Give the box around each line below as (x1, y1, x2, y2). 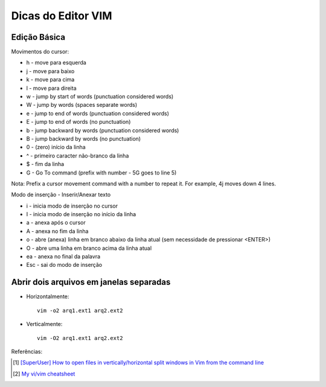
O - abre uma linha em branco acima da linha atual (26, 245, 152, 252)
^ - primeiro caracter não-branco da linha (26, 152, 129, 159)
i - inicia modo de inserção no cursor (26, 202, 118, 209)
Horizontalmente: (26, 293, 69, 300)
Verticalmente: (26, 321, 63, 328)
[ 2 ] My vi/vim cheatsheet (13, 370, 75, 377)
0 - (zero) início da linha (26, 144, 86, 151)
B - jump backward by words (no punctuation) (26, 135, 141, 142)
